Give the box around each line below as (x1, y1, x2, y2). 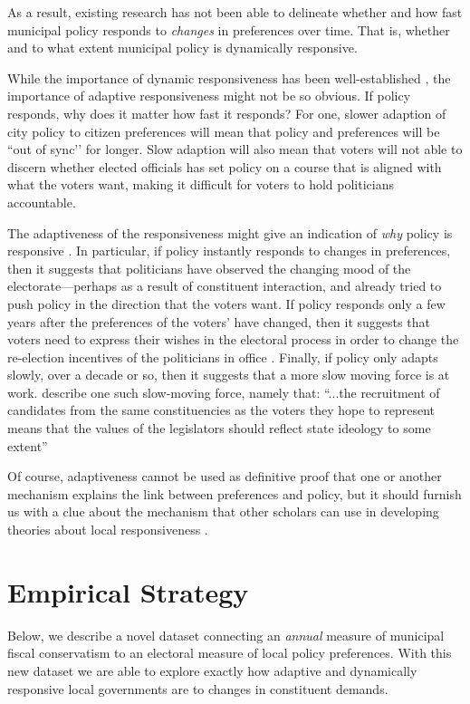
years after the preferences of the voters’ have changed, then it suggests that (7, 312, 430, 331)
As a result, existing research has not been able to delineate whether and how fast (7, 3, 463, 21)
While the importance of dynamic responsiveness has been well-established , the (7, 68, 451, 87)
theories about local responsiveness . (7, 520, 208, 539)
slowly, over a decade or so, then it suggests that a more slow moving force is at (7, 365, 450, 384)
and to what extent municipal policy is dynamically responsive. (7, 38, 358, 57)
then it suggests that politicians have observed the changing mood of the (7, 258, 411, 277)
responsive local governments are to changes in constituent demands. (7, 679, 388, 698)
